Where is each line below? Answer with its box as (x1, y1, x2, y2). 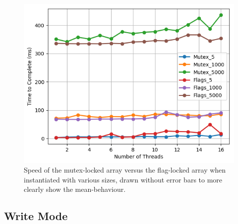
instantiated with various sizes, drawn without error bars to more (24, 174, 223, 184)
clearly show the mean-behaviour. (24, 184, 126, 194)
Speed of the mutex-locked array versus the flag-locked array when (24, 165, 226, 175)
